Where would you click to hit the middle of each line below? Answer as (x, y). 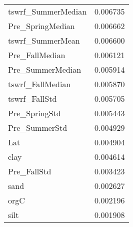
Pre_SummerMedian (45, 69)
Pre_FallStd (30, 171)
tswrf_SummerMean (44, 40)
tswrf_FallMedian (39, 84)
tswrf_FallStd (32, 98)
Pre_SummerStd (38, 128)
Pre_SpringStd (34, 113)
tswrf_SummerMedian (47, 11)
